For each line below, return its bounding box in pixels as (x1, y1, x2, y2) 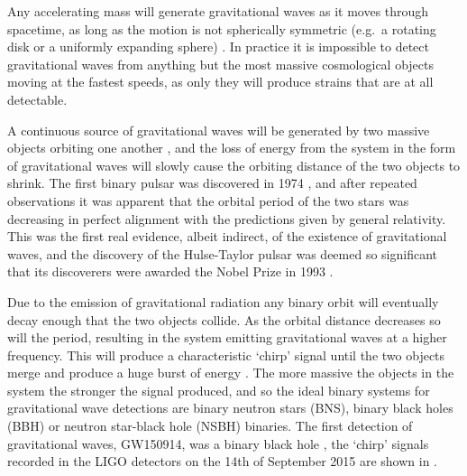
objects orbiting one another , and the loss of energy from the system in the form (7, 138, 456, 157)
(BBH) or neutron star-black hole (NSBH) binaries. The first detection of (7, 416, 413, 435)
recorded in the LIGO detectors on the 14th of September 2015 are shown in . (7, 452, 438, 471)
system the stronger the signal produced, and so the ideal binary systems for (7, 380, 430, 399)
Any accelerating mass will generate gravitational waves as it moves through (7, 2, 429, 20)
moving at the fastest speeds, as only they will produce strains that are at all (7, 72, 434, 91)
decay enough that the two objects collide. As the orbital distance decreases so (7, 310, 441, 329)
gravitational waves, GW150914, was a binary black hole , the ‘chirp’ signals (7, 434, 429, 453)
